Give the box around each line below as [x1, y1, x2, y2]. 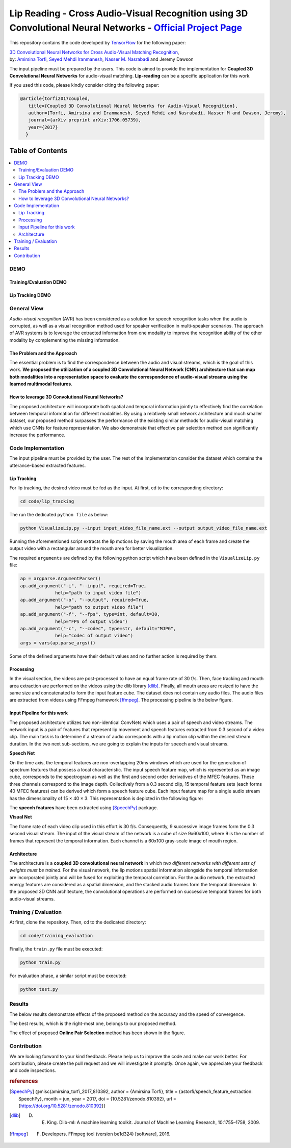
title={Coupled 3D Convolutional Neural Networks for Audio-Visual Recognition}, [28, 103, 238, 109]
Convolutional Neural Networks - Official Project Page [9, 22, 242, 33]
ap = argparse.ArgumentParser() [20, 576, 101, 582]
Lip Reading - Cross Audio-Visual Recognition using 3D [9, 8, 248, 19]
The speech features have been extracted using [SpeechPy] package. [9, 804, 158, 811]
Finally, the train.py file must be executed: [9, 945, 103, 952]
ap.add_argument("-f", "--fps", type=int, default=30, [20, 611, 160, 617]
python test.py [20, 986, 58, 992]
